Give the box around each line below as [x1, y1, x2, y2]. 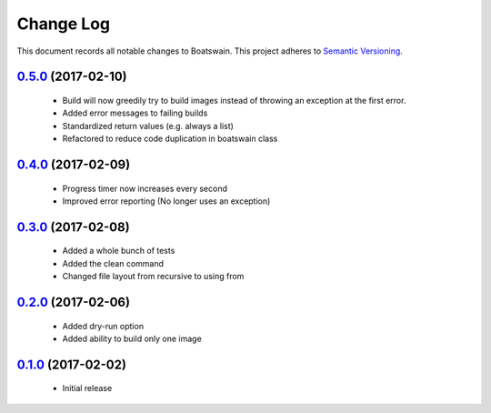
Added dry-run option [62, 320, 145, 331]
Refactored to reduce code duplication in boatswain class [62, 133, 278, 145]
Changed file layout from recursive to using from [62, 271, 245, 282]
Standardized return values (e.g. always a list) [62, 120, 234, 131]
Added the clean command [62, 257, 164, 268]
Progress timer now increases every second [62, 183, 227, 194]
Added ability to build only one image [62, 333, 202, 344]
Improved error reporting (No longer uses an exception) [62, 196, 271, 206]
